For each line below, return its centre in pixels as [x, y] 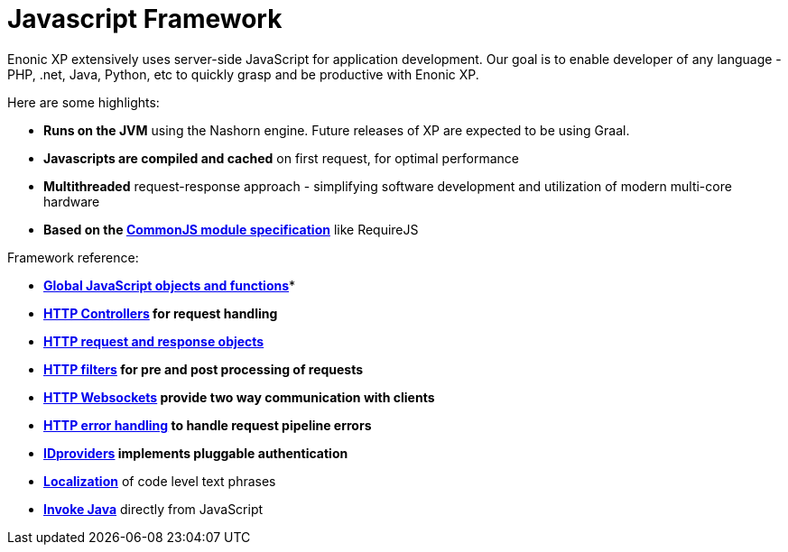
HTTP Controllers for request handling [161, 313]
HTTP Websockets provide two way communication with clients [239, 397]
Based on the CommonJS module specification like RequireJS [231, 229]
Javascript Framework [145, 19]
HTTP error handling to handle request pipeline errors [208, 425]
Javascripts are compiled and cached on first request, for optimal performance [281, 158]
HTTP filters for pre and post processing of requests [204, 369]
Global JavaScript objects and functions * [170, 285]
